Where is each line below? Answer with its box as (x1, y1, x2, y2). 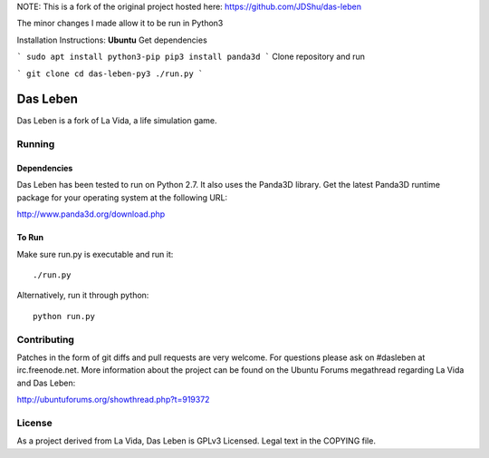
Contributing (16, 333, 74, 346)
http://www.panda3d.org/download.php (16, 209, 166, 219)
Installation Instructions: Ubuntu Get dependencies (16, 34, 207, 45)
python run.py (33, 311, 95, 321)
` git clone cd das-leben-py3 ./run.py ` (16, 68, 204, 79)
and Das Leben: (16, 377, 76, 388)
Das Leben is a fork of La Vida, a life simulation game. (16, 115, 217, 126)
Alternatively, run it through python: (16, 290, 149, 301)
